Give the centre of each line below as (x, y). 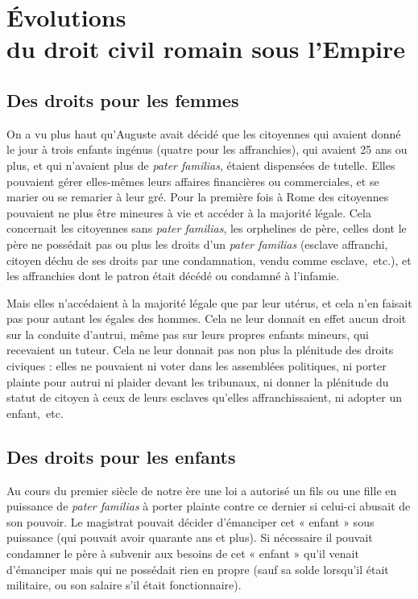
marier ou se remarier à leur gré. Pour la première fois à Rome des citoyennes (198, 197)
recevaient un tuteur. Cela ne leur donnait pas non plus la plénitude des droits (200, 350)
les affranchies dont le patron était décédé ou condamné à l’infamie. (173, 276)
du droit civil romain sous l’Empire (206, 49)
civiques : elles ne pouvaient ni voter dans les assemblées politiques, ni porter (197, 366)
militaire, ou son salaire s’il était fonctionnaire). (124, 585)
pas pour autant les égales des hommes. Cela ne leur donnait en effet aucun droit (207, 318)
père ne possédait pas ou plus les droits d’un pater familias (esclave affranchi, (197, 244)
